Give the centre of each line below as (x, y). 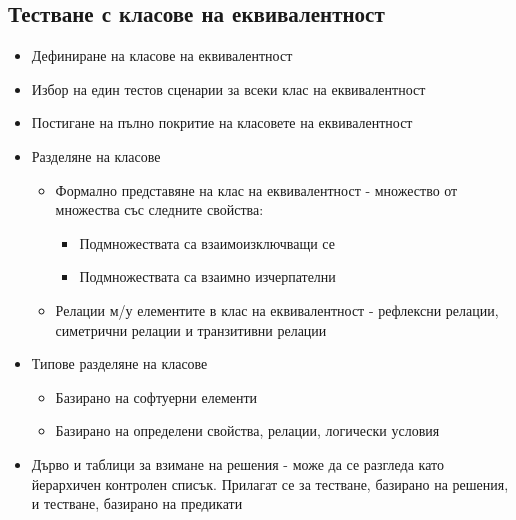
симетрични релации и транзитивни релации (191, 329)
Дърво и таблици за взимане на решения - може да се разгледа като (237, 463)
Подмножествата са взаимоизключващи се (207, 242)
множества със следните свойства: (159, 209)
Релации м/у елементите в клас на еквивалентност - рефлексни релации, (277, 309)
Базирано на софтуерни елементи (156, 396)
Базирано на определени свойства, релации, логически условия (247, 430)
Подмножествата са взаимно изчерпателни (207, 276)
